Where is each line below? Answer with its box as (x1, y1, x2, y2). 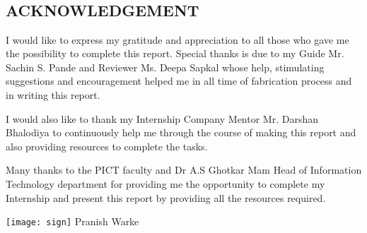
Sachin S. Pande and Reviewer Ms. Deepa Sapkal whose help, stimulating (6, 59, 325, 74)
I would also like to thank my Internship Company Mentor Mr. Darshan (6, 111, 318, 126)
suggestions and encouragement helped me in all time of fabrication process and (6, 73, 352, 88)
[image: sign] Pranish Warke (6, 214, 139, 229)
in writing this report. (6, 87, 100, 102)
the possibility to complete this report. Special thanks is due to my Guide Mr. (6, 46, 344, 61)
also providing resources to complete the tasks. (6, 138, 208, 153)
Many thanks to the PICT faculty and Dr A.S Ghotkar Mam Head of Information (6, 162, 362, 177)
